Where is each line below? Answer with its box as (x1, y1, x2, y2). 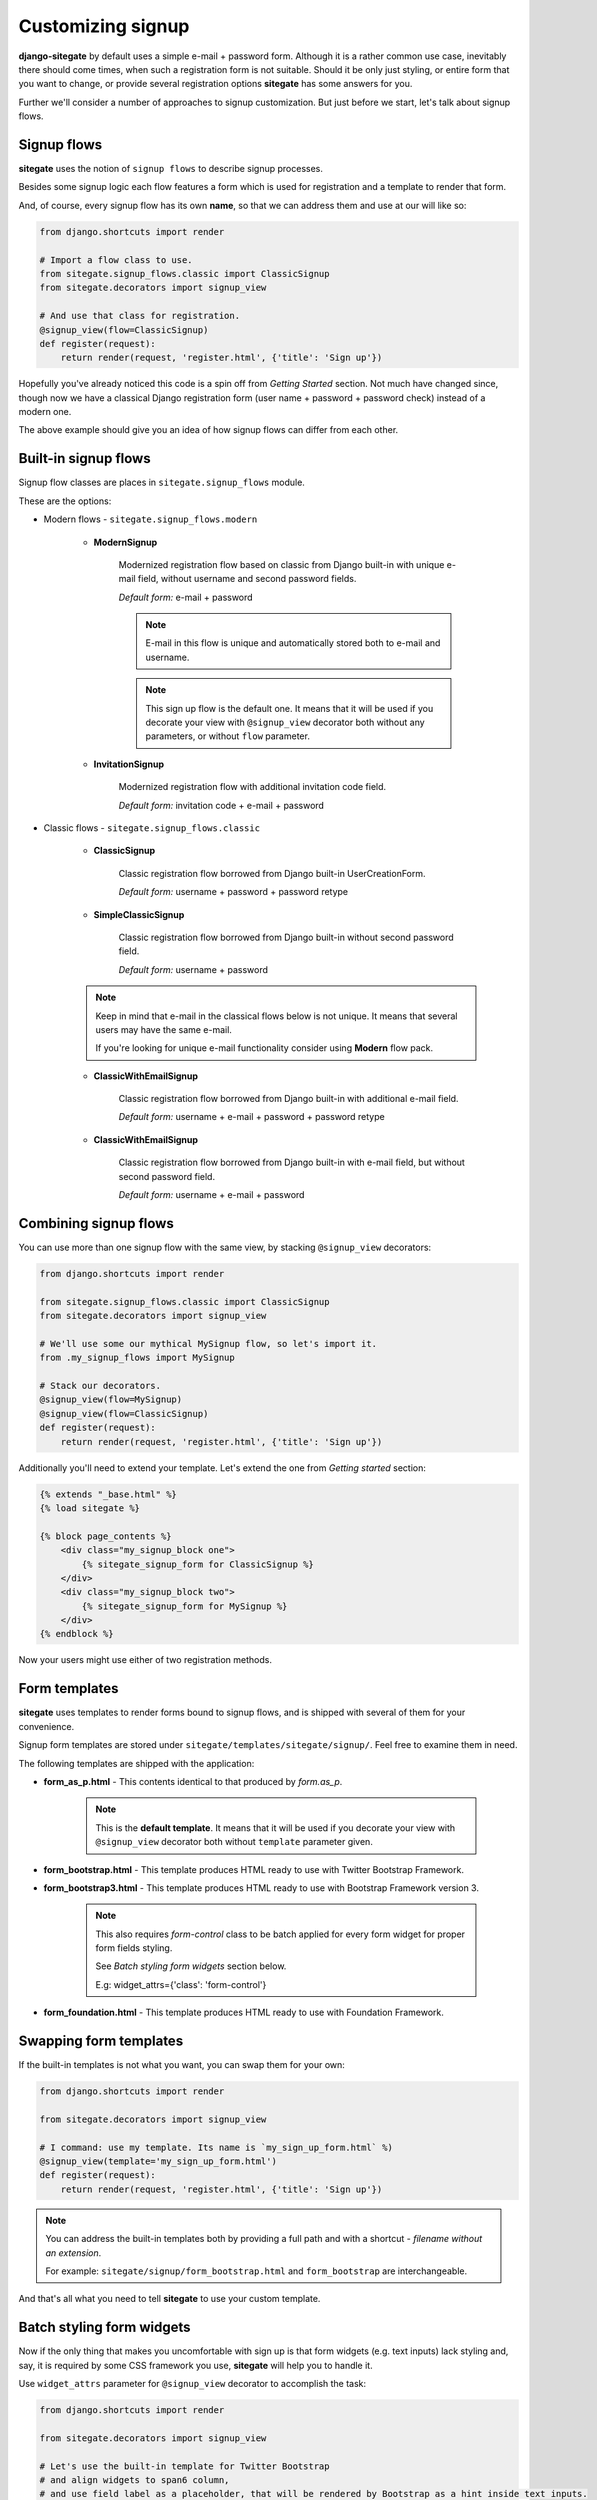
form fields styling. (95, 1942, 173, 1954)
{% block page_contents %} (39, 1530, 172, 1542)
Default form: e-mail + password (118, 591, 254, 603)
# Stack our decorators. (39, 1380, 162, 1392)
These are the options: (18, 495, 112, 507)
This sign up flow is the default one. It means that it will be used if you (145, 702, 434, 714)
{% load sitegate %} (39, 1502, 140, 1514)
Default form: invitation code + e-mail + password (118, 799, 325, 811)
